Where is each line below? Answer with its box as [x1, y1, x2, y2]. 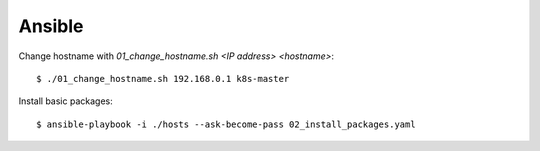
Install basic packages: [18, 95, 114, 107]
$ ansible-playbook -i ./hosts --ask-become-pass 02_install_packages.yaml [36, 118, 416, 130]
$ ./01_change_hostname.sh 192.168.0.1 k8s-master [36, 73, 290, 84]
